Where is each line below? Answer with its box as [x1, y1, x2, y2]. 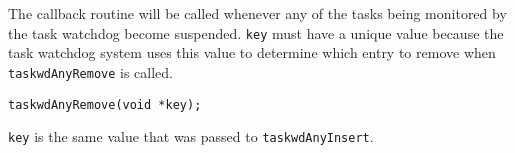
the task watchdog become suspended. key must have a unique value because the [8, 22, 504, 43]
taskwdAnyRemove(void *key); [8, 97, 202, 112]
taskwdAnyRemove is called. [8, 61, 174, 82]
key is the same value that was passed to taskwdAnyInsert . [8, 126, 374, 147]
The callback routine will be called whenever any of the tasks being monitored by [8, 3, 507, 23]
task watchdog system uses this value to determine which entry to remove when [8, 42, 496, 63]
